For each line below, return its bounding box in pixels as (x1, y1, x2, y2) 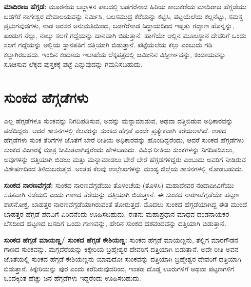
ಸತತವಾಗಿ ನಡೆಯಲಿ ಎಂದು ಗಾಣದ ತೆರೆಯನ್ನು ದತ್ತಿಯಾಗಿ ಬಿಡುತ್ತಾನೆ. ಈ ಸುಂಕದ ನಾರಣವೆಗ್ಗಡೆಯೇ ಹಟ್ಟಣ (4, 189, 239, 200)
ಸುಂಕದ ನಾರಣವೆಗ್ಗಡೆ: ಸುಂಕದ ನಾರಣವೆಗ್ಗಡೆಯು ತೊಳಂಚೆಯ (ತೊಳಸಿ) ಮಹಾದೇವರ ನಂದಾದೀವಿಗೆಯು (4, 180, 234, 190)
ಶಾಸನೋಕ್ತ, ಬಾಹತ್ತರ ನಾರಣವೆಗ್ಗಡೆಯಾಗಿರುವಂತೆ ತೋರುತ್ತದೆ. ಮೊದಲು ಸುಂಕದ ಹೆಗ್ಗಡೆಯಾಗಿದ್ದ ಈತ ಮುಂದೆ (4, 199, 247, 209)
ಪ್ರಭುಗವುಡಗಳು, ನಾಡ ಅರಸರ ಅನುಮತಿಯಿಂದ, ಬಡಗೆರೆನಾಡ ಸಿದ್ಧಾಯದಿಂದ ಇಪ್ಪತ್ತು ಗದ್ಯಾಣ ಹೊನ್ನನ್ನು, (4, 20, 234, 31)
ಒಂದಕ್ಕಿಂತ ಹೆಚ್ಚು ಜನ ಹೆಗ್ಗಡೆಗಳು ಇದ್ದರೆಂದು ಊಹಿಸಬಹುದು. (4, 273, 141, 283)
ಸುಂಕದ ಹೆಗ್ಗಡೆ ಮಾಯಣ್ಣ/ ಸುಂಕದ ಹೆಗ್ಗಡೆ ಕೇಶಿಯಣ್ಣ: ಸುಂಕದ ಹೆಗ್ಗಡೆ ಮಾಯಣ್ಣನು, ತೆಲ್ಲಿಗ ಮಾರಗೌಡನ (4, 234, 238, 245)
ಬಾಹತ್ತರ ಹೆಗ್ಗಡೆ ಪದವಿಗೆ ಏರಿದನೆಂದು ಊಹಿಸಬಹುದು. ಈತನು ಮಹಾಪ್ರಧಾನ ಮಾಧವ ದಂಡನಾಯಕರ (4, 208, 229, 219)
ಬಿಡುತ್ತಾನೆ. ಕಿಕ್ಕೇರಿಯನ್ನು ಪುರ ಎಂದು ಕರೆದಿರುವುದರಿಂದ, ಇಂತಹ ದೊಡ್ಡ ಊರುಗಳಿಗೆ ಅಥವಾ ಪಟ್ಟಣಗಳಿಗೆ (4, 263, 234, 273)
